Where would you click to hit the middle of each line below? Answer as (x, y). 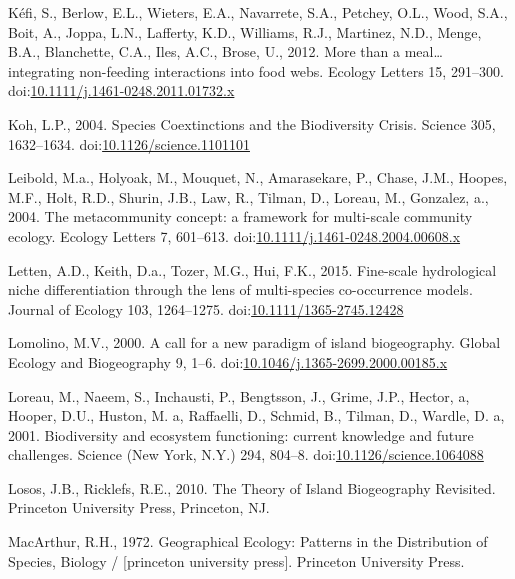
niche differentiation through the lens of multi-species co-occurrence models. (240, 289)
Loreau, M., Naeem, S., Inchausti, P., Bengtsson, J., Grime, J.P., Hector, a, (239, 395)
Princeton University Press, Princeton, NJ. (139, 507)
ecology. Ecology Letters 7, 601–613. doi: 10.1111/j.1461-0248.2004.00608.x (234, 235)
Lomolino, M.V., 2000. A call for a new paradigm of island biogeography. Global (254, 342)
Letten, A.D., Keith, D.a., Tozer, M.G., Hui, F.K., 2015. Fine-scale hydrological (252, 269)
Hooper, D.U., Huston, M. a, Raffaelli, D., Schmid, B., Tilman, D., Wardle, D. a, (256, 415)
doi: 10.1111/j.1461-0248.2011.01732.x (121, 90)
